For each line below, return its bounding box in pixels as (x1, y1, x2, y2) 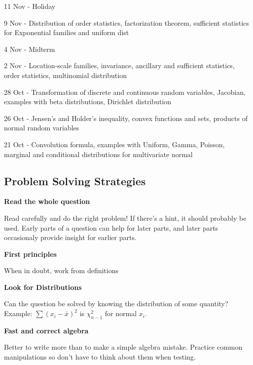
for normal (105, 308, 137, 319)
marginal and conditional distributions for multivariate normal (4, 149, 193, 159)
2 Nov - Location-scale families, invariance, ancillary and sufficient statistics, (4, 60, 235, 71)
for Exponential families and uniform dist (4, 27, 129, 38)
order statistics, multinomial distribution (4, 70, 127, 80)
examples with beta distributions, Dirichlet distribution (4, 96, 172, 107)
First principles (4, 248, 57, 259)
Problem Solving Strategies (4, 173, 146, 188)
